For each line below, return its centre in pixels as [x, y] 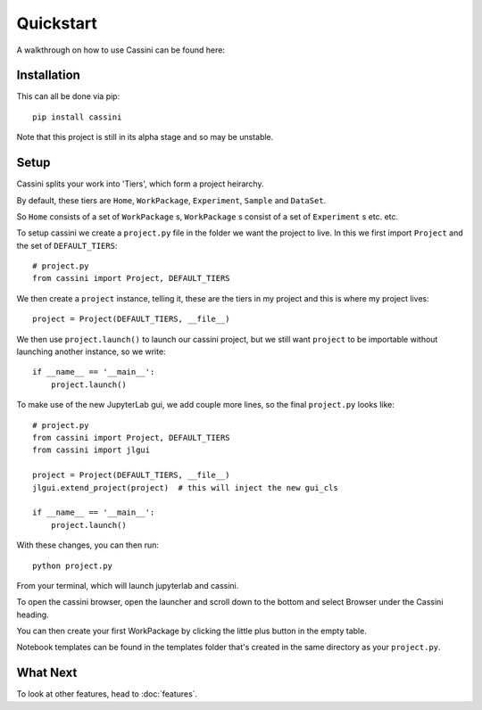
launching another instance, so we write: [91, 351]
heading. [33, 615]
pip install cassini [77, 117]
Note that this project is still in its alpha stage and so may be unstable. [145, 137]
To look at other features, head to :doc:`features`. [107, 694]
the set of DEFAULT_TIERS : [67, 245]
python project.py [73, 566]
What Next [47, 673]
